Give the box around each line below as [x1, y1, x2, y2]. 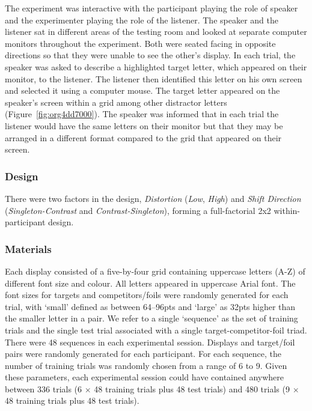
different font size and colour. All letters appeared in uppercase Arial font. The [5, 276, 296, 289]
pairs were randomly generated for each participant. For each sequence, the [5, 347, 281, 360]
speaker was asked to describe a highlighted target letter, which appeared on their [5, 60, 307, 73]
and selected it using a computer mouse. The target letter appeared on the [5, 84, 280, 97]
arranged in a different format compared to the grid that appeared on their [5, 131, 282, 144]
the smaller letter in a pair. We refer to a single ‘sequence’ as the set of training [5, 312, 298, 324]
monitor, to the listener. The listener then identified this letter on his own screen [5, 72, 302, 85]
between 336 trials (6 [5, 382, 82, 395]
